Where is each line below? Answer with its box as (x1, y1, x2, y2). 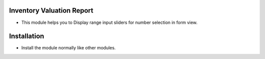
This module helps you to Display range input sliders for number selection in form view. (21, 20, 198, 25)
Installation (9, 32, 44, 40)
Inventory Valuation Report (9, 6, 93, 15)
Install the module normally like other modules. (21, 45, 116, 51)
